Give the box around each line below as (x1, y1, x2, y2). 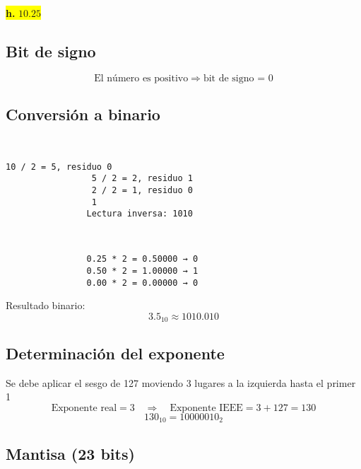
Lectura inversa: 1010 (86, 209, 193, 219)
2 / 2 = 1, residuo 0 (91, 185, 193, 195)
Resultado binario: (6, 298, 85, 313)
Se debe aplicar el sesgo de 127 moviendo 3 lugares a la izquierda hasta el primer (6, 375, 356, 390)
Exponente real (51, 403, 117, 413)
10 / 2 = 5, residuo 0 (6, 161, 112, 172)
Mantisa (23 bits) (6, 442, 135, 464)
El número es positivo (94, 73, 189, 83)
